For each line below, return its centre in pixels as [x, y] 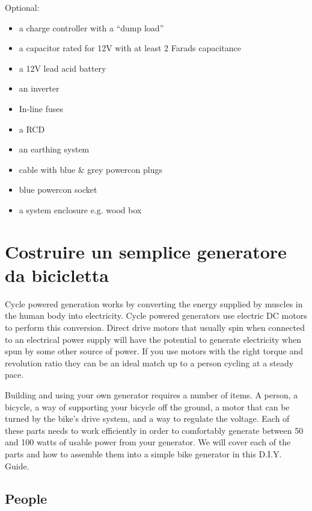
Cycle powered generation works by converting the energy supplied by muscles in [154, 303]
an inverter [39, 88]
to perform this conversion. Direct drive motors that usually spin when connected [155, 328]
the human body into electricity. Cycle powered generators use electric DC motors [156, 315]
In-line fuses [41, 108]
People [26, 498]
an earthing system [54, 149]
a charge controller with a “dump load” [91, 27]
